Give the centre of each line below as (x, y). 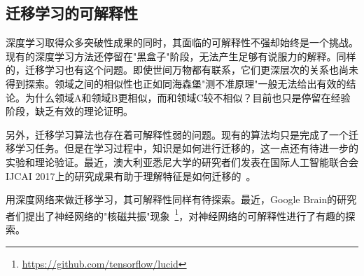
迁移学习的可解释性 (72, 13)
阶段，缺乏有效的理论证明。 (69, 111)
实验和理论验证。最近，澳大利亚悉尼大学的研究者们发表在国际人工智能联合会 (182, 161)
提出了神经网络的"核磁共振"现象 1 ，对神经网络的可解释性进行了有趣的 (185, 214)
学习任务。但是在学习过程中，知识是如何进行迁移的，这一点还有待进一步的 (187, 148)
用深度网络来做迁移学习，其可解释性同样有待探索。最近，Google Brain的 (171, 199)
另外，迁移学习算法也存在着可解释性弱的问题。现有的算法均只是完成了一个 (177, 134)
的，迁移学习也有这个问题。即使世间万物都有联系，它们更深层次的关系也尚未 (182, 70)
